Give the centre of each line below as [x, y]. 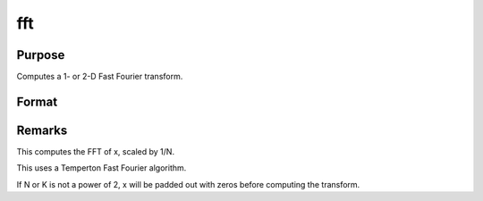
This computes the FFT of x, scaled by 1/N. [95, 151]
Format [37, 101]
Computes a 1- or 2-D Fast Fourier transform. [100, 77]
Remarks [42, 130]
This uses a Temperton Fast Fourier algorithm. [102, 168]
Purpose [41, 55]
